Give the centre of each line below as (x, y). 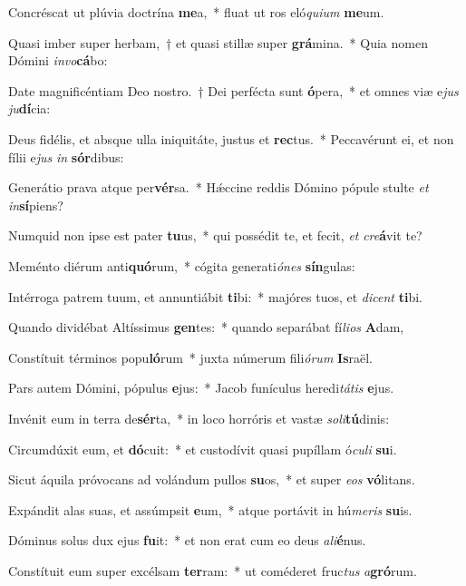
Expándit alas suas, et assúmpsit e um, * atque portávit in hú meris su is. (210, 509)
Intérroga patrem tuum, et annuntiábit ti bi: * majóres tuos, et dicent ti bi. (215, 296)
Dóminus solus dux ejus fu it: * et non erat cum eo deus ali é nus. (187, 540)
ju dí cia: (29, 108)
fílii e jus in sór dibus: (66, 156)
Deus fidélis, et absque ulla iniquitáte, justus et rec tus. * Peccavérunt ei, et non (231, 138)
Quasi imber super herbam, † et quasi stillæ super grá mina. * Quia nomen (218, 42)
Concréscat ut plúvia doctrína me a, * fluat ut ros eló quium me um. (196, 12)
